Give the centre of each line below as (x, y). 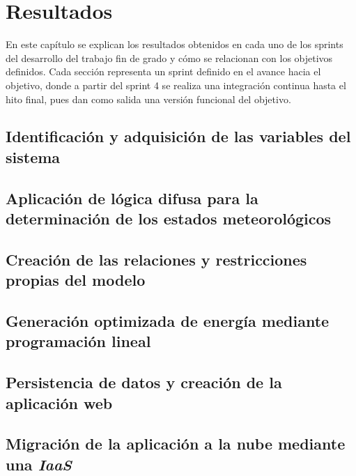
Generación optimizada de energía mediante (168, 321)
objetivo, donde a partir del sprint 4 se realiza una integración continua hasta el (176, 85)
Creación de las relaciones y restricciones (156, 259)
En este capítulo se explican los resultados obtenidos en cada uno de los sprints (175, 44)
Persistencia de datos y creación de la (144, 382)
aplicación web (59, 402)
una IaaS (39, 464)
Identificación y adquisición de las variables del (178, 136)
